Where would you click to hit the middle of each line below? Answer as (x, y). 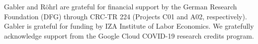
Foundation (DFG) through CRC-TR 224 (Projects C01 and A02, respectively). (126, 16)
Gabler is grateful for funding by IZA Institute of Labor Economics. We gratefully (129, 26)
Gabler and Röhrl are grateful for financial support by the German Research (121, 6)
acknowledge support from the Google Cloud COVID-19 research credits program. (129, 35)
